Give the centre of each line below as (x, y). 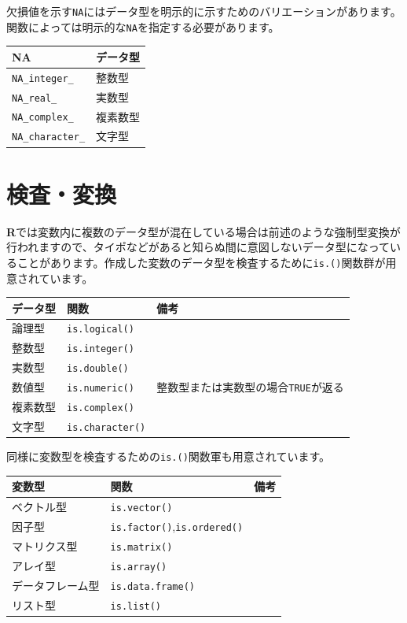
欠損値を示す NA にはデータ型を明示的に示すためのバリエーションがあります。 (204, 11)
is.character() (106, 427)
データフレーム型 (56, 585)
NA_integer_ (43, 78)
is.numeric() (101, 389)
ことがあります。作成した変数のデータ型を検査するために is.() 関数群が (201, 262)
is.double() (98, 369)
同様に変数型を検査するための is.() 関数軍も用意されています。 (168, 456)
